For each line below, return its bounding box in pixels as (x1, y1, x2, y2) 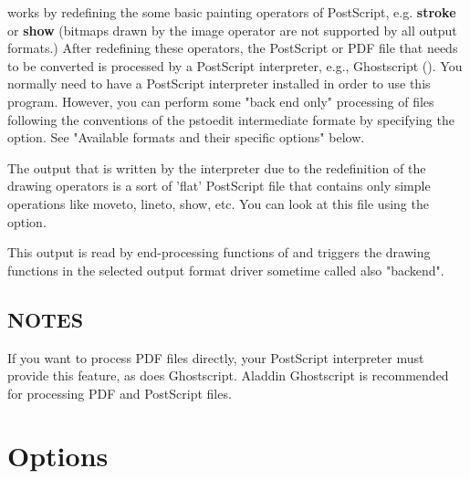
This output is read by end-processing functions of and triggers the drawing (7, 243, 431, 262)
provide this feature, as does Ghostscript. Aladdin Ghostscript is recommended (7, 366, 449, 385)
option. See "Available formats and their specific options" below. (7, 128, 365, 147)
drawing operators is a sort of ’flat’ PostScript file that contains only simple (7, 176, 431, 195)
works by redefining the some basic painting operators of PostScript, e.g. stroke (7, 3, 456, 21)
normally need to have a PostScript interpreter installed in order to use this (7, 74, 431, 93)
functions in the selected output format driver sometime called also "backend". (7, 260, 444, 279)
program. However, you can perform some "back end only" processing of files (7, 91, 434, 110)
